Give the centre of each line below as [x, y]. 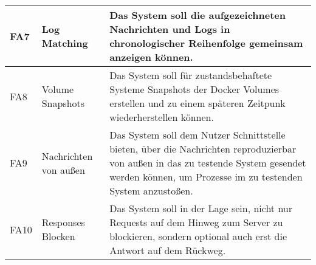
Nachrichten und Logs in [170, 29]
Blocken [58, 236]
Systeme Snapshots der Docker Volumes [194, 89]
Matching [65, 43]
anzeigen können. [151, 57]
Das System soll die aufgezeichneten [198, 15]
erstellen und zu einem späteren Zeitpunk [197, 103]
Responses [63, 222]
